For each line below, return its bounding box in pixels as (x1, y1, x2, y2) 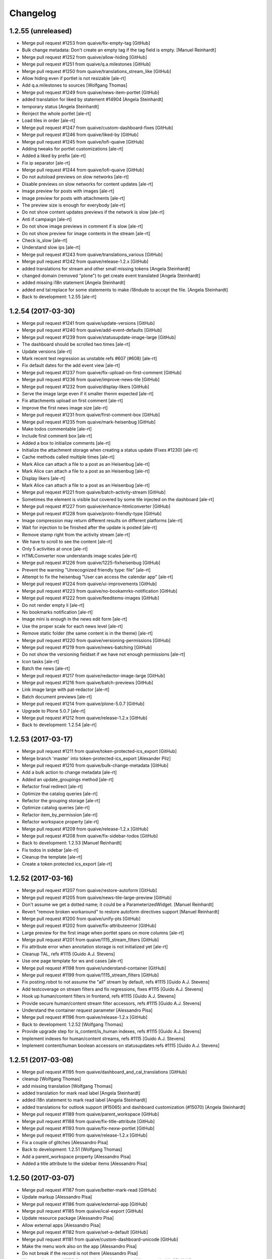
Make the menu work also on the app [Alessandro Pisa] (22, 1243, 137, 1249)
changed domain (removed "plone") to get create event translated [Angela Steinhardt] (22, 272, 200, 278)
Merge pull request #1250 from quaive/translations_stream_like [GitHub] (22, 68, 171, 74)
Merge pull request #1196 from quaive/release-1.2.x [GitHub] (22, 1014, 148, 1020)
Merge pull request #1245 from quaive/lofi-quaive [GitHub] (22, 138, 144, 145)
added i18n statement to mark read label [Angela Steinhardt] (22, 1097, 147, 1103)
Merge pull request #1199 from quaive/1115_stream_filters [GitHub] (22, 972, 159, 978)
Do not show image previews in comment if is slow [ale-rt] (22, 223, 143, 229)
